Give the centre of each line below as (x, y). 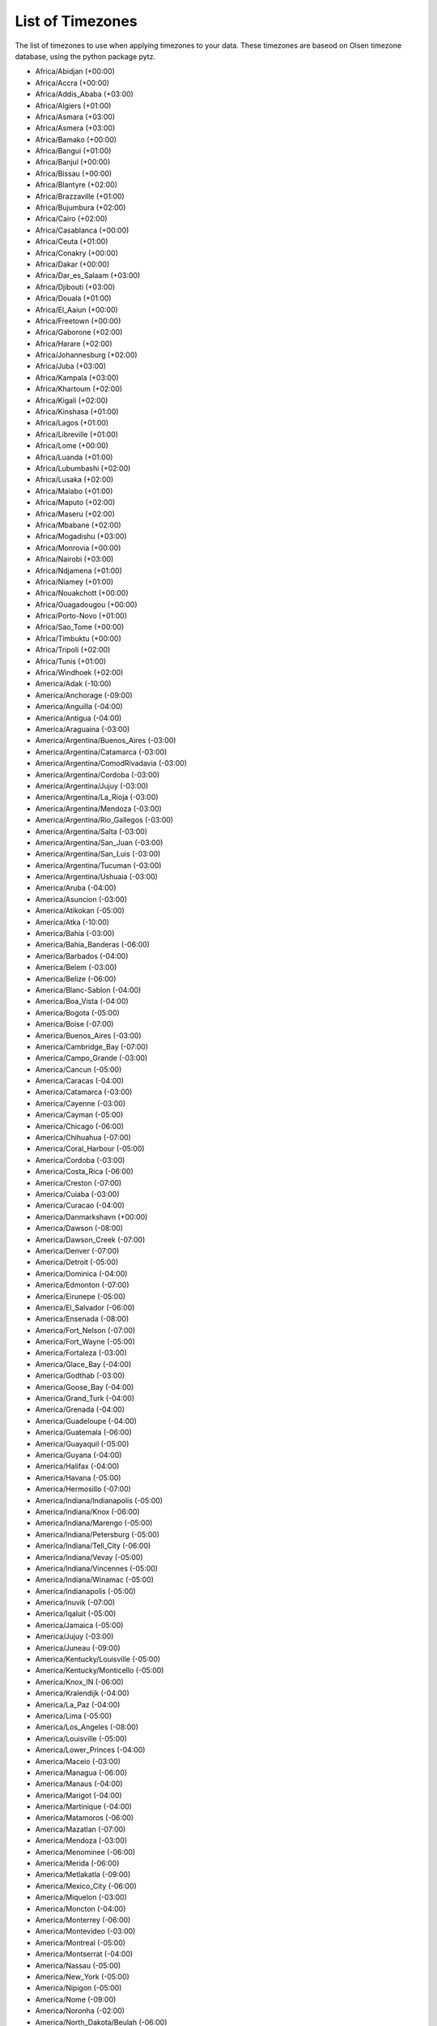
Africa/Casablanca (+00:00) (82, 230)
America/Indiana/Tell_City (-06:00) (93, 1546)
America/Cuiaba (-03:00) (78, 1194)
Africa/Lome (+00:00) (72, 446)
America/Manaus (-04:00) (79, 1784)
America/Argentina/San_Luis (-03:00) (98, 854)
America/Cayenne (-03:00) (81, 1103)
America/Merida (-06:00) (77, 1863)
